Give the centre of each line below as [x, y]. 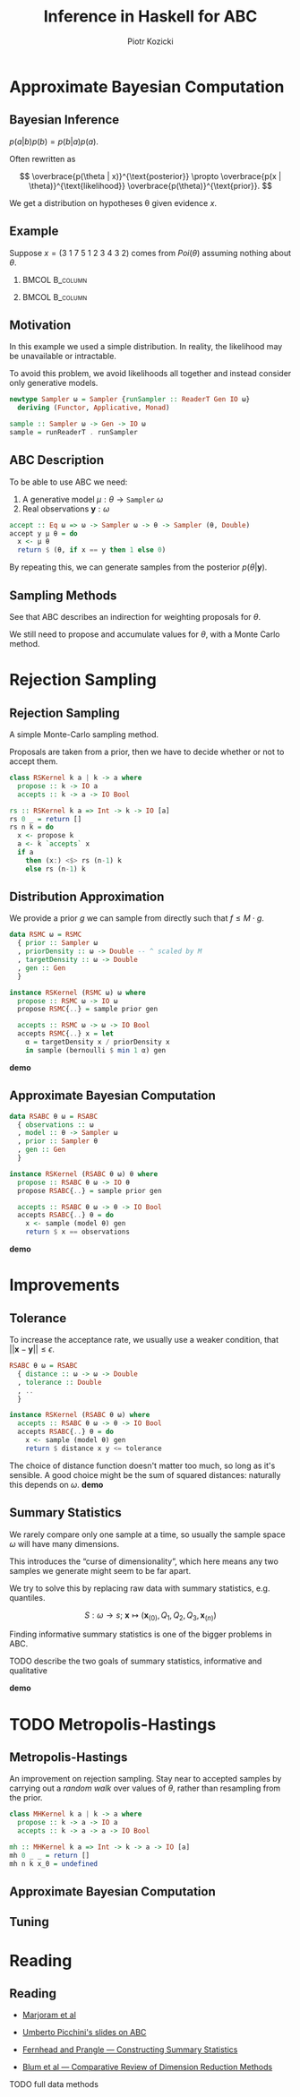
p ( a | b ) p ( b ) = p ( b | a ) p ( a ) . [54, 142]
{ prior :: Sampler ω [58, 943]
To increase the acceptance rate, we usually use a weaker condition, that [144, 1340]
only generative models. [54, 383]
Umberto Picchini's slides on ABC [84, 2033]
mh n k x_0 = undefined [54, 1864]
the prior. [26, 1798]
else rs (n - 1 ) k [56, 869]
